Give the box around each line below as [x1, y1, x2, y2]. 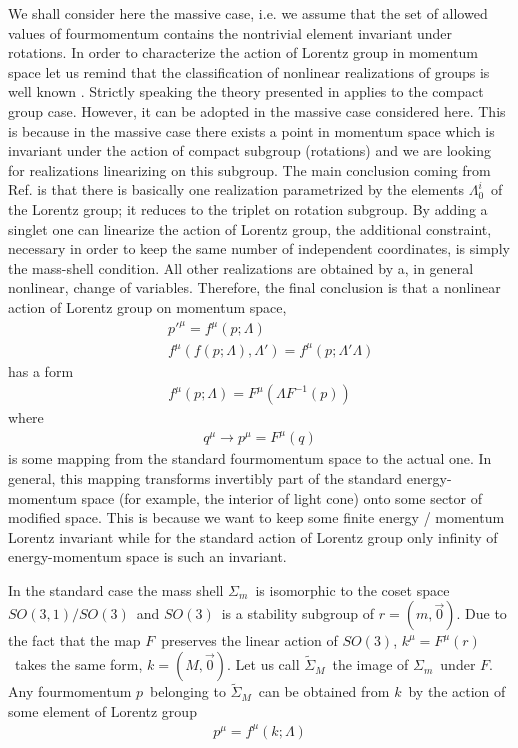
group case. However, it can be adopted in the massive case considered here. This [8, 100, 506, 121]
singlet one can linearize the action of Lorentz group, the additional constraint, [8, 218, 492, 239]
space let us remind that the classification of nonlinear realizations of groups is [8, 61, 490, 82]
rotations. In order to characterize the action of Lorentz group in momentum [8, 42, 478, 63]
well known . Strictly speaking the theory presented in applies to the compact [8, 81, 484, 102]
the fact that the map [8, 630, 141, 651]
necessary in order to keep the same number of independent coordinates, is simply [8, 238, 510, 259]
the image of [332, 654, 409, 675]
